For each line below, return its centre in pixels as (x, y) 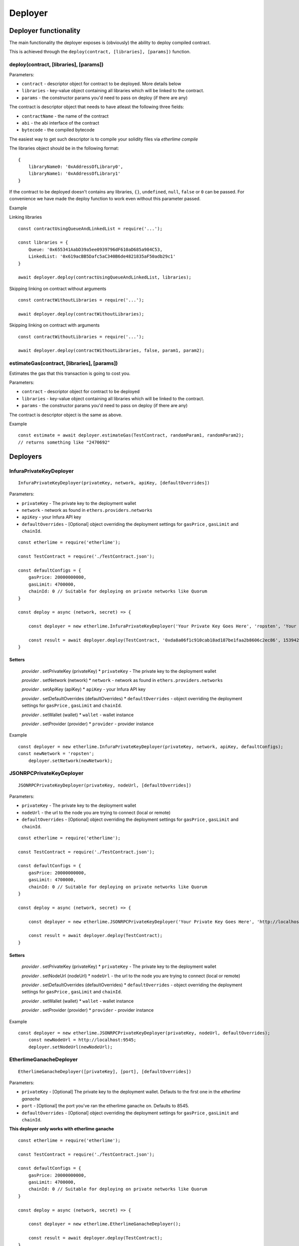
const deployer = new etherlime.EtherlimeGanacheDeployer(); (105, 1224)
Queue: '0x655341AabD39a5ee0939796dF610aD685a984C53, (95, 249)
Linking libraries (26, 217)
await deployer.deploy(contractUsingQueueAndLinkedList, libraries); (105, 277)
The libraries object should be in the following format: (64, 148)
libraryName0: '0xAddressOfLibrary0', (76, 166)
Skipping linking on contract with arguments (54, 325)
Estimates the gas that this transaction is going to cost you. (70, 373)
